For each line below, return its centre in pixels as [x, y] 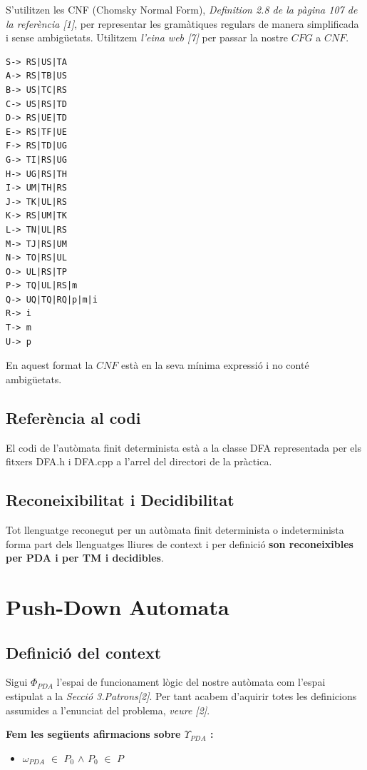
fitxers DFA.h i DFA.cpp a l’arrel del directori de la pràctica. [139, 461]
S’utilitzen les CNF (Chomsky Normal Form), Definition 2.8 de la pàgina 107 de [182, 9]
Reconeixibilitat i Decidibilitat [120, 500]
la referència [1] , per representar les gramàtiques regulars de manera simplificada [182, 23]
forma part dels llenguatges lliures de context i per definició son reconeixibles [180, 543]
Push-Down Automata [118, 607]
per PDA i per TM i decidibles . [85, 558]
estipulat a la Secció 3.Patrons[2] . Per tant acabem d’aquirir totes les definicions [181, 695]
